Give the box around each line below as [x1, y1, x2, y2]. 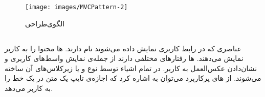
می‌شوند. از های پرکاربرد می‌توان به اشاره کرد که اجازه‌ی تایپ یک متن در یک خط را [5, 73, 261, 83]
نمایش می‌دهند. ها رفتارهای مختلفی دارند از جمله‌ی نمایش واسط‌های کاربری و [5, 53, 244, 63]
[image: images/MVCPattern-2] [25, 4, 128, 11]
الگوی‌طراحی [25, 18, 65, 28]
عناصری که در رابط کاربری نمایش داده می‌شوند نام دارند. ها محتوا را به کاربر [5, 43, 241, 53]
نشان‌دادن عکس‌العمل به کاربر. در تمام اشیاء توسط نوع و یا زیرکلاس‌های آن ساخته [5, 62, 257, 73]
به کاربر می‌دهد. [5, 83, 53, 93]
